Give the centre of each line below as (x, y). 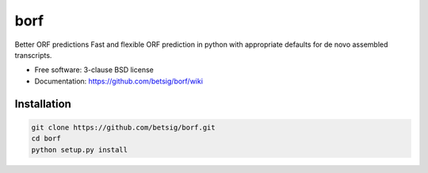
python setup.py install (80, 150)
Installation (43, 104)
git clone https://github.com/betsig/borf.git (123, 127)
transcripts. (33, 55)
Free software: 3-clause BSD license (94, 70)
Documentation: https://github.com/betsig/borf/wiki (119, 81)
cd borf (46, 138)
